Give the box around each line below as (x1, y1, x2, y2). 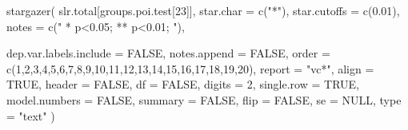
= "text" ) (6, 107, 55, 124)
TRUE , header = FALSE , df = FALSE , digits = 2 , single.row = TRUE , (6, 76, 359, 93)
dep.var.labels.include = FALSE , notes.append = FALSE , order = (6, 45, 330, 61)
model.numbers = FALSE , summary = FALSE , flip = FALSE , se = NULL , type (6, 91, 402, 108)
